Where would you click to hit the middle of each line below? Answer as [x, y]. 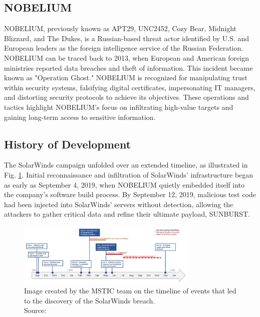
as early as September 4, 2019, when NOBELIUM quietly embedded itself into [124, 184]
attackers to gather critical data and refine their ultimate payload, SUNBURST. [127, 214]
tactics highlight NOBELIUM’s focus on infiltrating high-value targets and [119, 107]
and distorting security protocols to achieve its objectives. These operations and [126, 97]
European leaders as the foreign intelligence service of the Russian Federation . [124, 48]
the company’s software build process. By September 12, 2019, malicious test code [130, 194]
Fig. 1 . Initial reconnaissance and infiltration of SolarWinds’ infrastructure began [129, 174]
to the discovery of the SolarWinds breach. [90, 300]
